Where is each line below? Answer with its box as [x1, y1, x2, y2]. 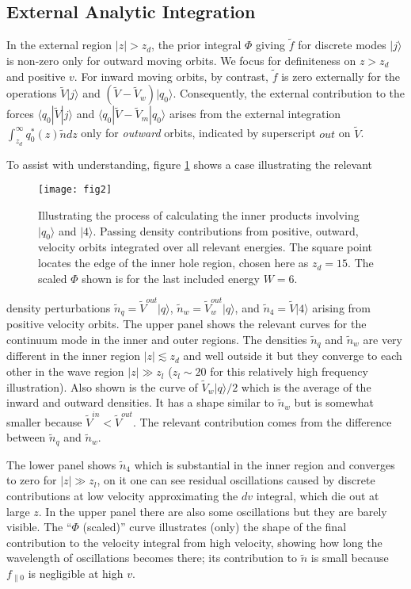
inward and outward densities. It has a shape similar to [6, 394, 275, 411]
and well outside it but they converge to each [183, 347, 402, 364]
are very [363, 331, 402, 348]
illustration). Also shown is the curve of [6, 378, 198, 395]
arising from [312, 299, 371, 316]
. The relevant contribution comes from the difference [132, 413, 392, 430]
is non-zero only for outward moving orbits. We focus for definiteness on [6, 52, 356, 69]
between [6, 429, 46, 446]
